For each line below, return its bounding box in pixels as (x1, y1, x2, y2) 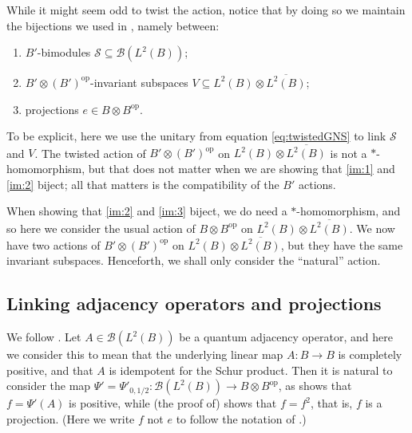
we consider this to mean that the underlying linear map (6, 346, 283, 363)
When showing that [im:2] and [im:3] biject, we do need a (6, 203, 287, 219)
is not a (330, 144, 367, 161)
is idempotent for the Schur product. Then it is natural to (109, 361, 393, 378)
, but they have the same (280, 236, 403, 253)
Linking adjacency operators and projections (6, 291, 382, 316)
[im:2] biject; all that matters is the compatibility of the (6, 175, 279, 192)
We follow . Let (6, 329, 81, 345)
